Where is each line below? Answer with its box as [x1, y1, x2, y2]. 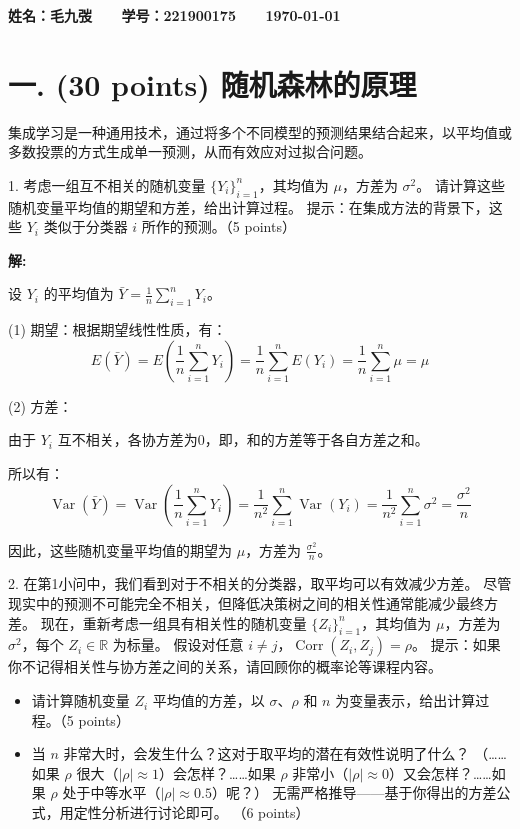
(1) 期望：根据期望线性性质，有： [8, 319, 227, 340]
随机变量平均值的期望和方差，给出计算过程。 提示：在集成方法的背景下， [8, 196, 489, 217]
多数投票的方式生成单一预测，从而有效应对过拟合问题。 [8, 141, 372, 162]
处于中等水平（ [62, 782, 161, 803]
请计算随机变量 [31, 690, 130, 711]
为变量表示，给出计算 [335, 690, 476, 711]
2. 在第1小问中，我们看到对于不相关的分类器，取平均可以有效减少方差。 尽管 [8, 573, 512, 594]
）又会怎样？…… [388, 762, 492, 783]
